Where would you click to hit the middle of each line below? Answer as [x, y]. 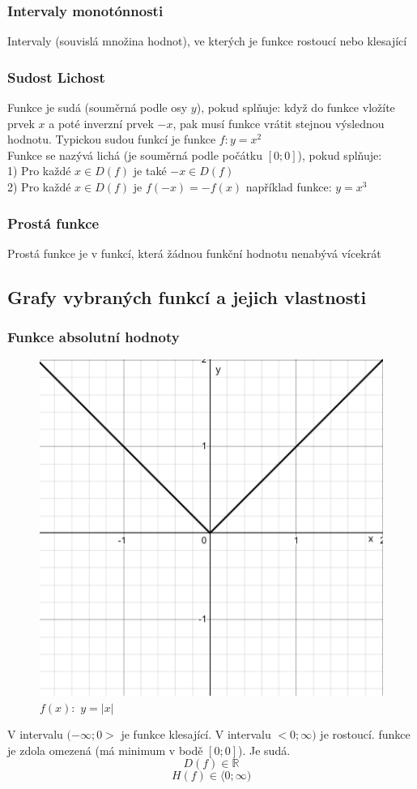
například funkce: [289, 187]
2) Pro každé [39, 187]
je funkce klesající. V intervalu [196, 734]
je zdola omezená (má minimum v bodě [105, 750]
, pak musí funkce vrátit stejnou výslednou [279, 123]
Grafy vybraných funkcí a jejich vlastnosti [187, 296]
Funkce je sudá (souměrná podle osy [98, 107]
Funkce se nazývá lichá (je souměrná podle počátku [135, 154]
